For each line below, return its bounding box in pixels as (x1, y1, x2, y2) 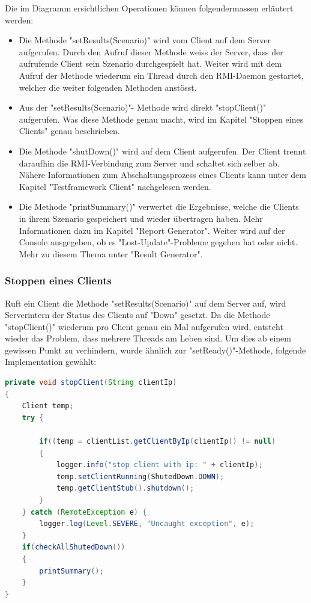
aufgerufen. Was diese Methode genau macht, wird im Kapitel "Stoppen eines (19, 112, 304, 125)
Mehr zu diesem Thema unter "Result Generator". (19, 247, 203, 260)
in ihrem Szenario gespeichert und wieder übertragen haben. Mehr (19, 212, 263, 224)
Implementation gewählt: (5, 355, 97, 368)
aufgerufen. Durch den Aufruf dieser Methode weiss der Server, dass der (19, 45, 283, 58)
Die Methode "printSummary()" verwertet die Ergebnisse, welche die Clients (19, 200, 299, 213)
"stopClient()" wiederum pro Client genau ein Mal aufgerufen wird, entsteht (5, 320, 283, 332)
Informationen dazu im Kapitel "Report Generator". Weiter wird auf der (19, 224, 285, 236)
